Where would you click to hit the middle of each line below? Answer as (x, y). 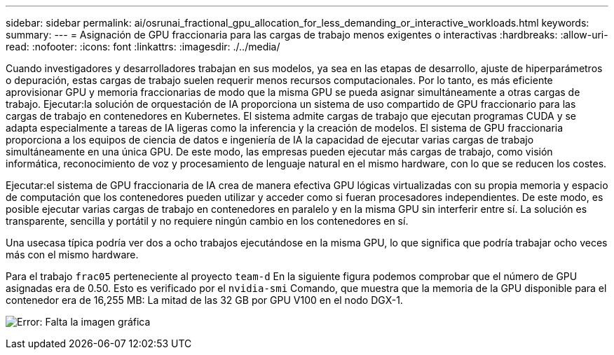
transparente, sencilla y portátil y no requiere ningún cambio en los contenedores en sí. (207, 221)
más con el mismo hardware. (72, 255)
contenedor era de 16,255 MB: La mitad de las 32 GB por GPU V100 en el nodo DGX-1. (204, 300)
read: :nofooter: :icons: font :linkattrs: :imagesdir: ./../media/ (143, 47)
